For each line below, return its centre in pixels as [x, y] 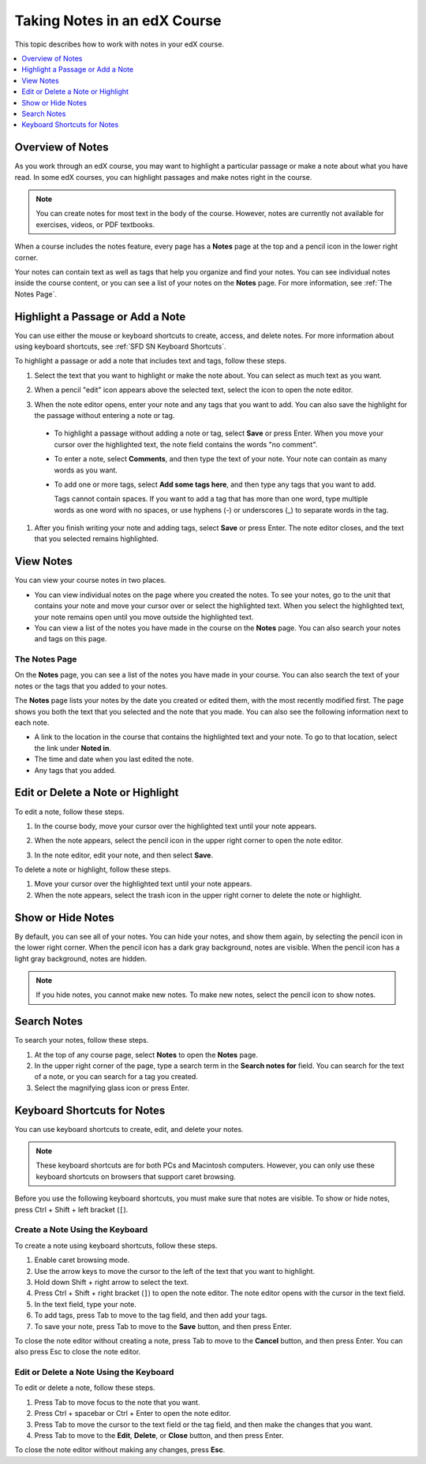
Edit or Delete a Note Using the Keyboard [94, 1372]
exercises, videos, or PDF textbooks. [95, 224]
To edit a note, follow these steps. [69, 812]
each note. [32, 723]
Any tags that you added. [75, 770]
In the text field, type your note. [86, 1304]
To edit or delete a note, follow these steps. [85, 1387]
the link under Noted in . [73, 748]
